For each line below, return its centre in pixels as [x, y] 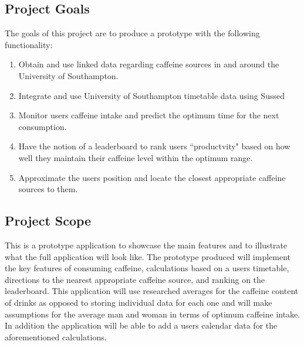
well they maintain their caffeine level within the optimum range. [136, 157]
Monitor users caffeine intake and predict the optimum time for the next [149, 115]
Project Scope [48, 221]
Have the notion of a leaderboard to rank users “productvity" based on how [154, 146]
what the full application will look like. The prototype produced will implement [148, 256]
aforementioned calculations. [56, 337]
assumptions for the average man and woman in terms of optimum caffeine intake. [153, 314]
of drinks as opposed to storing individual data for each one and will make [139, 302]
